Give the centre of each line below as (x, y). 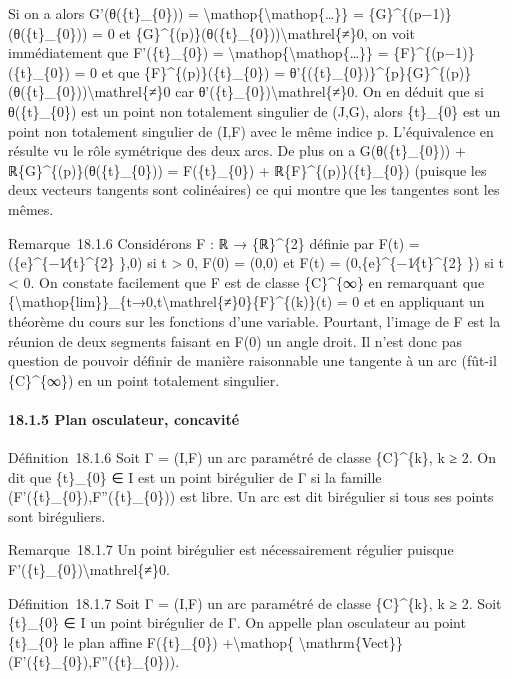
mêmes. (31, 208)
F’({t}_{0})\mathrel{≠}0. (89, 569)
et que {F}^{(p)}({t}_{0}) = (193, 71)
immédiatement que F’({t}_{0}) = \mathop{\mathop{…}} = (198, 52)
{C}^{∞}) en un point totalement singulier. (144, 379)
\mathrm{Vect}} (350, 641)
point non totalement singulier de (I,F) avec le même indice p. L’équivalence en (251, 130)
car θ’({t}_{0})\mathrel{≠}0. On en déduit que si (329, 91)
